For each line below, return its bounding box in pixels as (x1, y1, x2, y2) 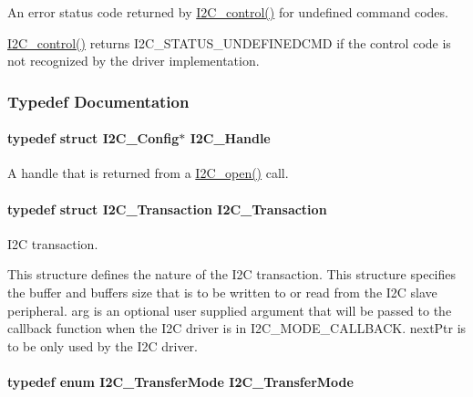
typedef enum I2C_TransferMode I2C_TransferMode (7, 371, 354, 391)
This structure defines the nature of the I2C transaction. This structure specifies (7, 265, 456, 284)
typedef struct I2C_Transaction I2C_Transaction (7, 199, 327, 218)
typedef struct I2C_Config (7, 129, 180, 148)
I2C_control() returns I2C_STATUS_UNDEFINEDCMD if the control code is (7, 33, 451, 52)
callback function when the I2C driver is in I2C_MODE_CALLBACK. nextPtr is (7, 319, 467, 338)
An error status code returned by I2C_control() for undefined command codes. (7, 3, 448, 21)
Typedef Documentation (7, 89, 190, 112)
